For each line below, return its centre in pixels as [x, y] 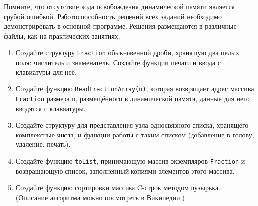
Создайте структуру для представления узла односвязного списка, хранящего [132, 125]
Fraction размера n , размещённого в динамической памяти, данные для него [132, 98]
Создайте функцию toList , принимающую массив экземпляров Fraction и [130, 161]
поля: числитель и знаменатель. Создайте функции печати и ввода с [118, 62]
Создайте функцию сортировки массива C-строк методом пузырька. [118, 187]
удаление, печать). [43, 144]
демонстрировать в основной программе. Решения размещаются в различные [120, 26]
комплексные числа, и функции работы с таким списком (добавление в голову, [135, 134]
